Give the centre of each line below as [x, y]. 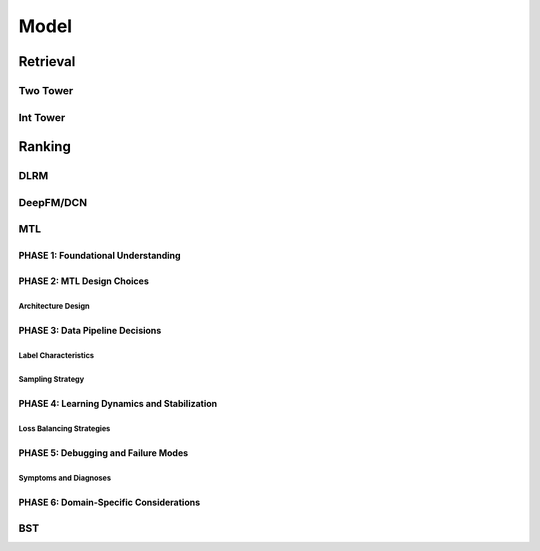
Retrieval [47, 61]
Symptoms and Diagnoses [65, 478]
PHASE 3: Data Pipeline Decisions [90, 330]
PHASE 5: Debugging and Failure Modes [103, 452]
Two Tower [46, 90]
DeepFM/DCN [53, 202]
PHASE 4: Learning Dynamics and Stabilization [118, 403]
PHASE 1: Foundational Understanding [99, 255]
